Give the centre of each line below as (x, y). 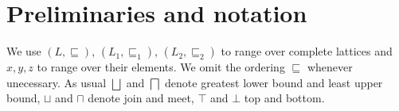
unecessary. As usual (57, 82)
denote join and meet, (141, 98)
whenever (330, 67)
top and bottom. (284, 98)
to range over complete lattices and (307, 51)
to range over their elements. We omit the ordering (161, 67)
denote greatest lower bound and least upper (274, 82)
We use (24, 51)
